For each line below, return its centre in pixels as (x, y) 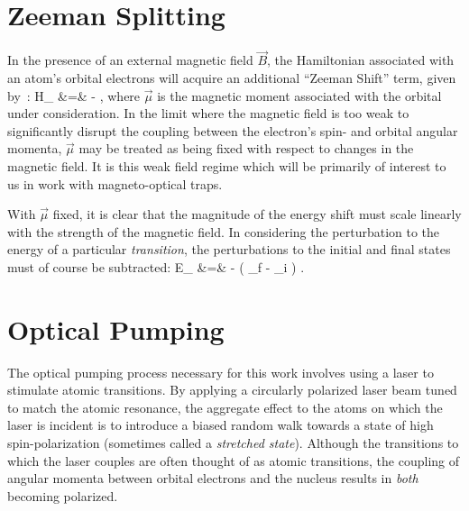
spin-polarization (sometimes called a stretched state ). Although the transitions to (233, 442)
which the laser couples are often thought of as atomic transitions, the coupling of (234, 460)
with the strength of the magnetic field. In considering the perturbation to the (224, 231)
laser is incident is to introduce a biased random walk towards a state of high (221, 425)
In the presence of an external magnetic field (130, 60)
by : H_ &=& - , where (74, 95)
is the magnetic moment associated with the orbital (299, 95)
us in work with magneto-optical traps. (115, 183)
